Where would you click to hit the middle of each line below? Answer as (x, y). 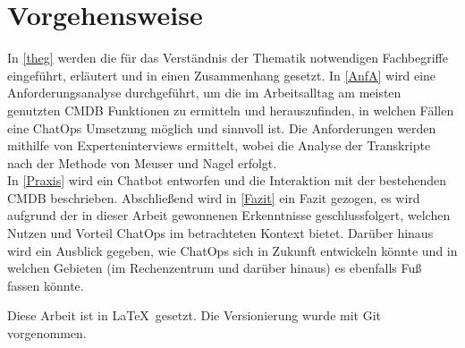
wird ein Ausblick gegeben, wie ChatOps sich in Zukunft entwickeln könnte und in (232, 250)
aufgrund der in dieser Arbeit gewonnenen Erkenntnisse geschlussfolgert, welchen (229, 215)
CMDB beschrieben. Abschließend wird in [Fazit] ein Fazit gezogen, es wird (214, 197)
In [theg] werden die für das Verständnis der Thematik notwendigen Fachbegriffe (228, 58)
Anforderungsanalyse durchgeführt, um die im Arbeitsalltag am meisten (204, 93)
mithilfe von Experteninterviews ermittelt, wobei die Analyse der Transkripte (219, 145)
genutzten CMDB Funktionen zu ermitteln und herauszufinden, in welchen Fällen (231, 110)
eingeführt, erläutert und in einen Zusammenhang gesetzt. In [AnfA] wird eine (222, 75)
